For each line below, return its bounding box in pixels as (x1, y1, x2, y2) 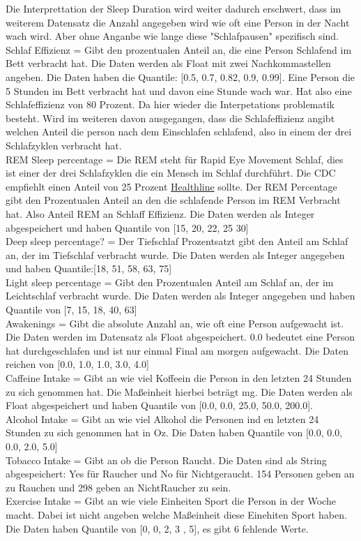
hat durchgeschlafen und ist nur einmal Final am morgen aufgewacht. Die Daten (6, 343, 349, 357)
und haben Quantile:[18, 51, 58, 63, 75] (6, 261, 172, 276)
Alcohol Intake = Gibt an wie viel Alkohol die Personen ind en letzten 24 (6, 411, 319, 426)
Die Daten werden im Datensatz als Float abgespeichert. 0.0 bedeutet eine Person (6, 329, 355, 344)
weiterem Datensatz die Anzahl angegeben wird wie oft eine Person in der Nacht (6, 15, 350, 29)
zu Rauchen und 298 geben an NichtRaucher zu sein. (6, 480, 231, 494)
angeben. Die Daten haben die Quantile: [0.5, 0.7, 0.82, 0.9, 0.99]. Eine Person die (6, 69, 355, 84)
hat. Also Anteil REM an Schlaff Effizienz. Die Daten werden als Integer (6, 206, 315, 221)
